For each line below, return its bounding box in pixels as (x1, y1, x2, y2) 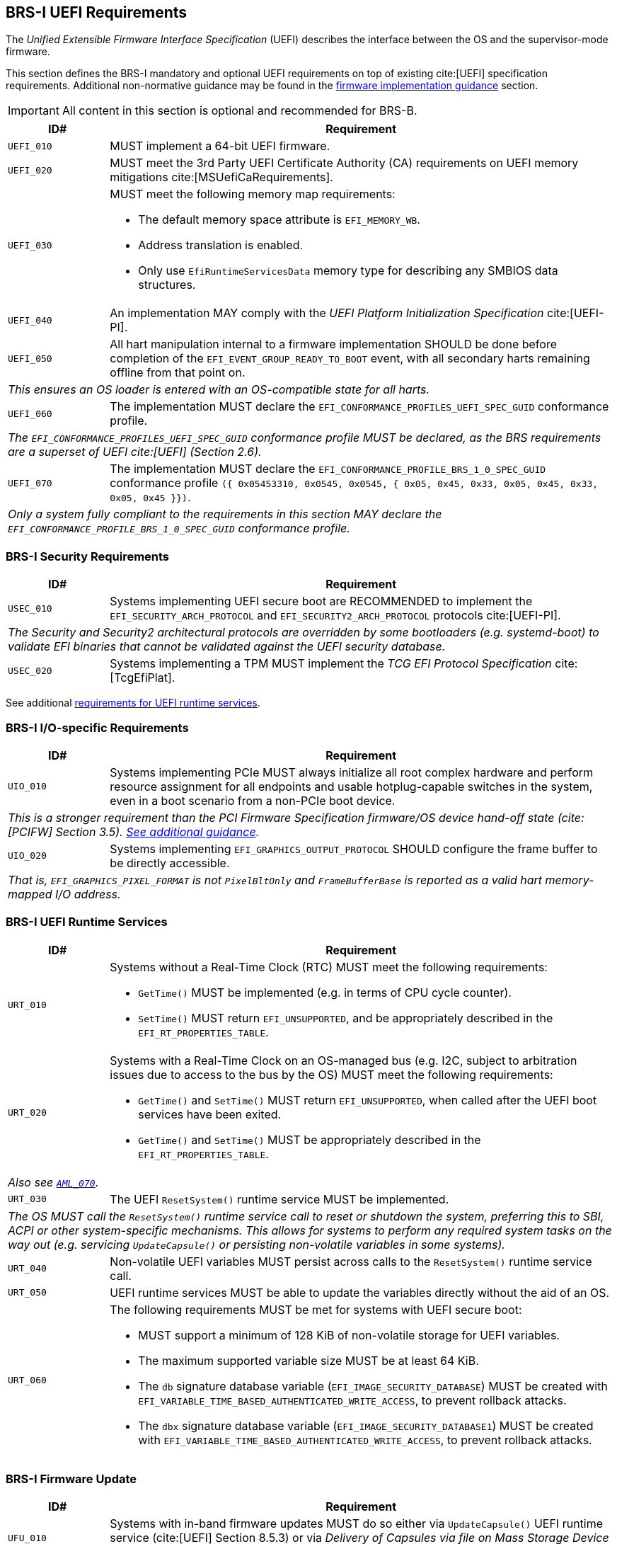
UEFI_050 (8, 353, 52, 364)
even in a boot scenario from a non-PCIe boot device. (110, 793, 396, 808)
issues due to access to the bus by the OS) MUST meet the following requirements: (110, 1067, 553, 1082)
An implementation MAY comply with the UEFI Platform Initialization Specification (110, 306, 544, 321)
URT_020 (8, 1107, 47, 1119)
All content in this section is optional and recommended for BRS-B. (62, 103, 417, 118)
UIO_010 (8, 781, 47, 792)
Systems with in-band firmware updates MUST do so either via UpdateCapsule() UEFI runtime (110, 1516, 604, 1531)
